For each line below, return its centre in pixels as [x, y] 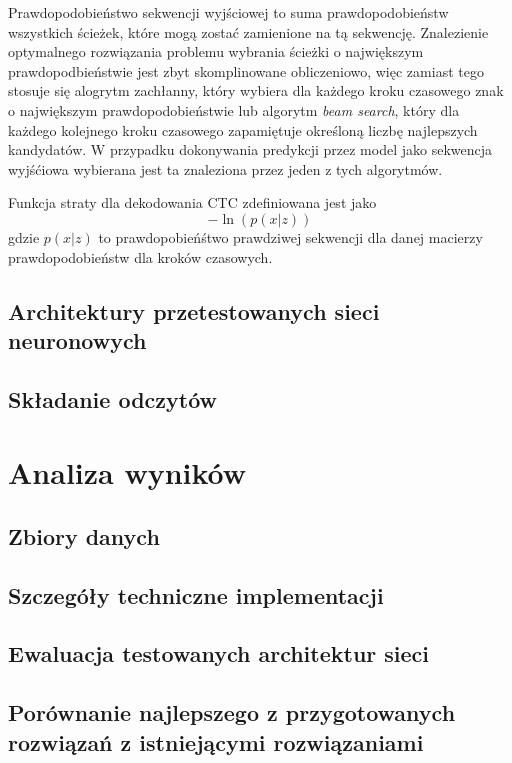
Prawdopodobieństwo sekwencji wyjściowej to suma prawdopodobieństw [228, 12]
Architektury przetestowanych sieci [194, 310]
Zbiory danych [84, 535]
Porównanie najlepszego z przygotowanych [232, 712]
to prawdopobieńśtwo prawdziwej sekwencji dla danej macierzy [290, 236]
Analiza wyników [127, 472]
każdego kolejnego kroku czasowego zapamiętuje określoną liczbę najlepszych [243, 129]
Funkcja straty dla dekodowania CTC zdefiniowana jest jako [192, 202]
